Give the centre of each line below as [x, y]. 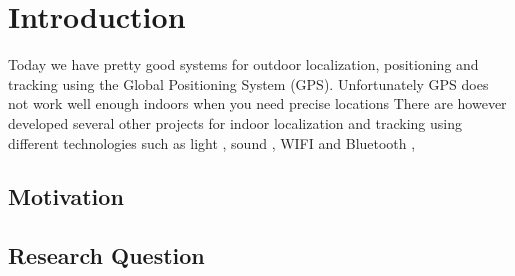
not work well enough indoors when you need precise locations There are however [257, 103]
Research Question [106, 255]
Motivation [66, 196]
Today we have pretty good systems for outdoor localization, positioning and [243, 64]
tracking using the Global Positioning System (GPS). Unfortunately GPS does [248, 83]
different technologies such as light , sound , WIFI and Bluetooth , [212, 142]
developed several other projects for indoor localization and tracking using [235, 122]
